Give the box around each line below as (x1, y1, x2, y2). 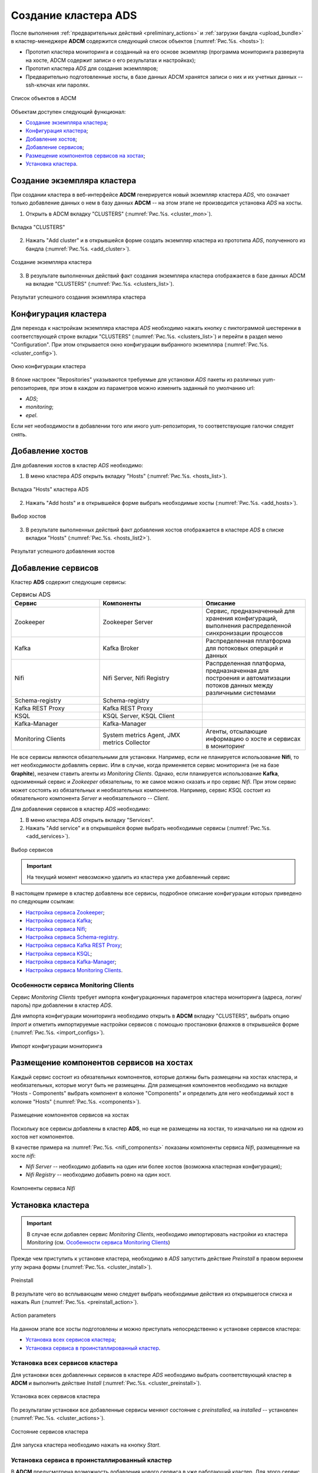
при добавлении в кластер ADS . (32, 1002, 113, 1009)
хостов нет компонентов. (11, 1133, 75, 1140)
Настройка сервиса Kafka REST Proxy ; (25, 942, 122, 949)
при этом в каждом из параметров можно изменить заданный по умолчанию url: (49, 384, 256, 391)
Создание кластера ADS (11, 9, 137, 22)
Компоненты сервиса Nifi (11, 1184, 75, 1191)
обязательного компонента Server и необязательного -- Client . (11, 794, 170, 801)
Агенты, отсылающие (206, 727, 267, 735)
